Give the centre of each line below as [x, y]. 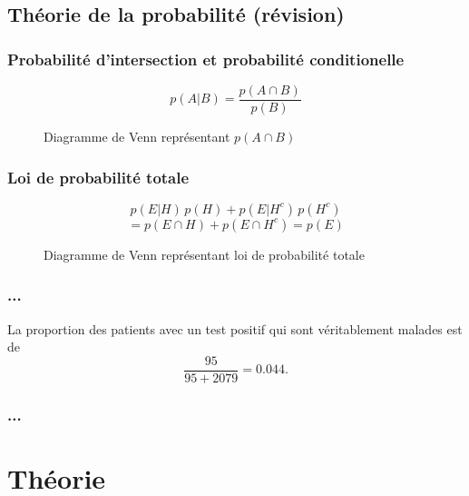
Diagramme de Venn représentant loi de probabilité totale [204, 254]
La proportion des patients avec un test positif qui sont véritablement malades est [235, 328]
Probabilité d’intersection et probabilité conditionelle [206, 59]
